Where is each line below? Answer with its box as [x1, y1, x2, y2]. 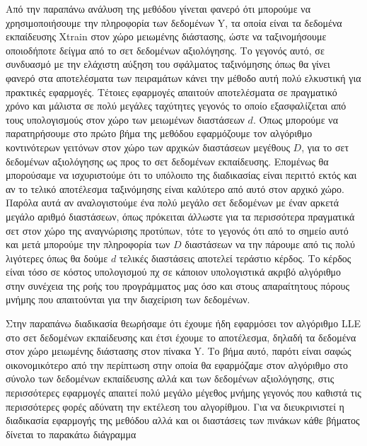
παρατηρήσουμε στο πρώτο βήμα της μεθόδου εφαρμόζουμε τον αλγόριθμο [6, 126, 313, 141]
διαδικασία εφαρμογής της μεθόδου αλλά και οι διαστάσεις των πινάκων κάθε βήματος [6, 413, 360, 428]
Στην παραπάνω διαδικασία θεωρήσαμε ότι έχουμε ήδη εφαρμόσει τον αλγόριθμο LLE [6, 316, 361, 331]
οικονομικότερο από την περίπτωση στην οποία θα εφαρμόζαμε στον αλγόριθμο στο [6, 357, 348, 372]
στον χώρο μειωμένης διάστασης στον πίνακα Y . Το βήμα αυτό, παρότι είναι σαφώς [6, 344, 351, 358]
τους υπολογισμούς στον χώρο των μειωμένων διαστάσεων [6, 112, 245, 127]
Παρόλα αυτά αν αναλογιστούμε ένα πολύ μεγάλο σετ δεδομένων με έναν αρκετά [6, 195, 339, 210]
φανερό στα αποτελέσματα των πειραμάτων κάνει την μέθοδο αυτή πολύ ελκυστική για [6, 70, 361, 85]
